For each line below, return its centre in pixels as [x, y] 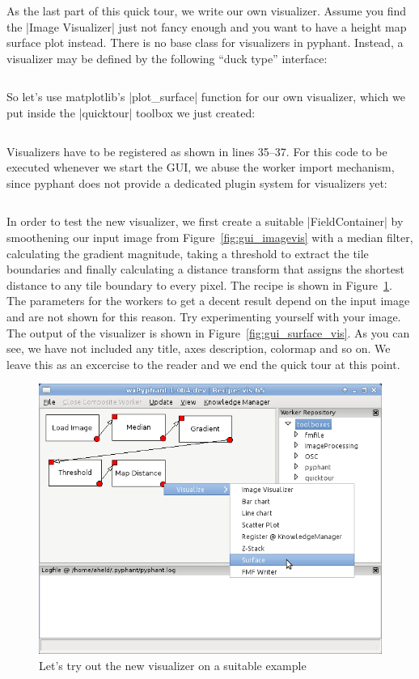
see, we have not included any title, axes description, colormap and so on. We [199, 348]
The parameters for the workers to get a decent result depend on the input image [208, 301]
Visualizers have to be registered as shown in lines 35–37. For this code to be [197, 151]
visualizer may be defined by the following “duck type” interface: [167, 58]
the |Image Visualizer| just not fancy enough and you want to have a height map [207, 26]
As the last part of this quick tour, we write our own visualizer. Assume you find [207, 11]
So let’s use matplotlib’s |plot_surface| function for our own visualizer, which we [206, 97]
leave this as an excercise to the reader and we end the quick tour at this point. [203, 364]
